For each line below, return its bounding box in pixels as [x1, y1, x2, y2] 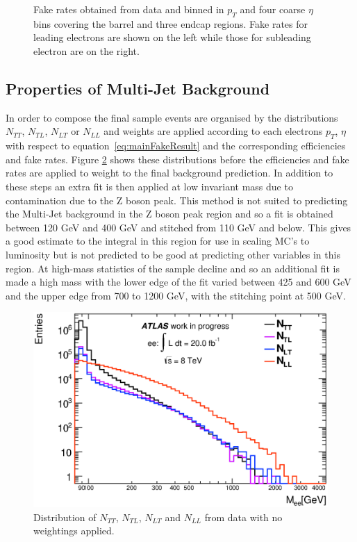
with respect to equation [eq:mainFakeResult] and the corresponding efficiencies [6, 138, 346, 153]
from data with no [204, 509, 283, 524]
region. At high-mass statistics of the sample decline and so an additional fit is [6, 261, 340, 275]
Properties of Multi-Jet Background [6, 77, 270, 99]
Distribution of [33, 509, 97, 524]
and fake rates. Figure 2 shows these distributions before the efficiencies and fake [6, 151, 349, 166]
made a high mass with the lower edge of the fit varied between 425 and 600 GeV [6, 274, 351, 289]
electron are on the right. [33, 43, 140, 58]
